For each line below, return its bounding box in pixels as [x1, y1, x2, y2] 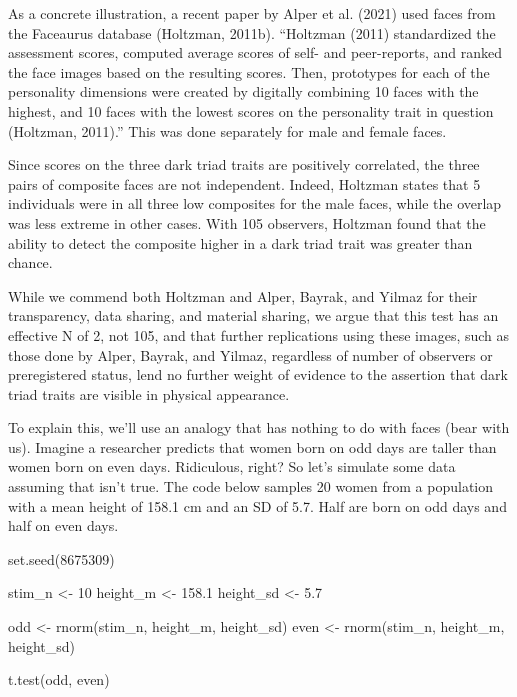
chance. [8, 252, 53, 273]
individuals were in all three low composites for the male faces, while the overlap [8, 193, 502, 214]
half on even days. [8, 515, 119, 536]
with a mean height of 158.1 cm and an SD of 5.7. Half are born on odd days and [8, 495, 507, 516]
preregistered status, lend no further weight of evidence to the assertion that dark [8, 364, 508, 385]
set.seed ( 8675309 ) [8, 548, 115, 569]
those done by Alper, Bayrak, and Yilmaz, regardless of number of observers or [8, 344, 493, 365]
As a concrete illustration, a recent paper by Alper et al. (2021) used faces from [8, 3, 496, 23]
